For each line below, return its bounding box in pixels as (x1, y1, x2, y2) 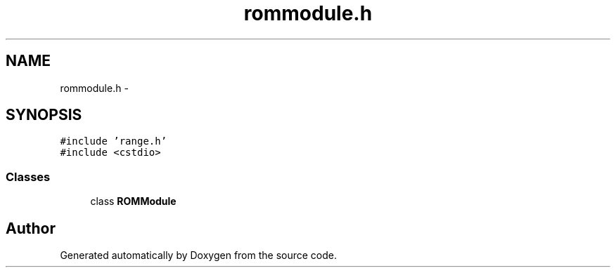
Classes (6, 169, 51, 184)
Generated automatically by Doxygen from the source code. (60, 249, 338, 262)
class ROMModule (90, 195, 177, 208)
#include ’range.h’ (60, 135, 167, 147)
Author (6, 219, 56, 237)
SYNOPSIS (6, 106, 82, 124)
